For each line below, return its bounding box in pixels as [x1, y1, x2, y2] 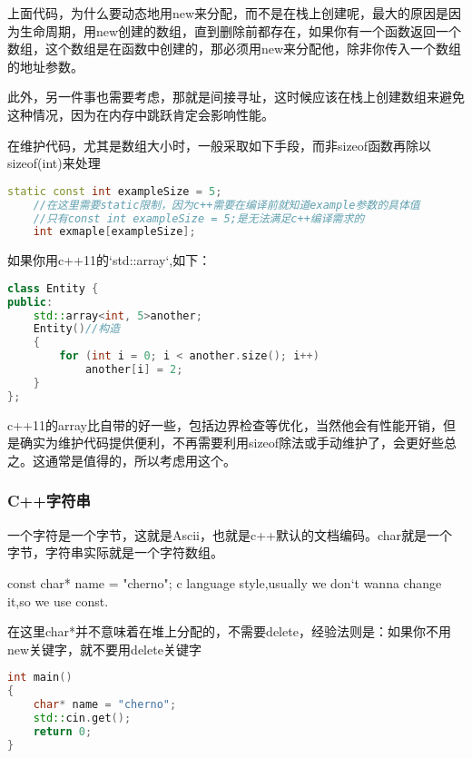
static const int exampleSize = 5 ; [7, 184, 222, 198]
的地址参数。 [7, 56, 84, 75]
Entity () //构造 [33, 322, 121, 336]
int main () [7, 671, 73, 684]
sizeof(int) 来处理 [7, 153, 101, 172]
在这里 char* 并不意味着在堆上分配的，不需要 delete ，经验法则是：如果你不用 [7, 622, 451, 641]
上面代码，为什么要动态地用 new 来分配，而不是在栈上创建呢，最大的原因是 [7, 4, 449, 22]
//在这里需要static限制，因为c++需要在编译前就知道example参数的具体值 [33, 198, 420, 212]
